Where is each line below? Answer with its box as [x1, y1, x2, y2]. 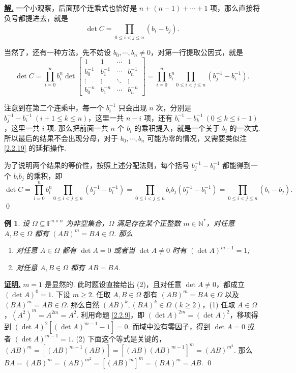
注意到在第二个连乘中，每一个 [4, 102, 104, 112]
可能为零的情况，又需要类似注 [147, 132, 247, 143]
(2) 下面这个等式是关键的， [76, 333, 166, 343]
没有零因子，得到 [154, 321, 211, 331]
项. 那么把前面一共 [47, 123, 108, 133]
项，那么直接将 [210, 3, 260, 13]
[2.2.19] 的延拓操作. [4, 142, 67, 153]
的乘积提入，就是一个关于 [134, 123, 220, 133]
